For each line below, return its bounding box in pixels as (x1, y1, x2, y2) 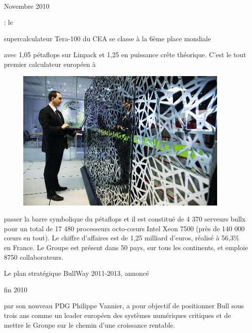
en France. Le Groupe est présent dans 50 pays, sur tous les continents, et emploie (4, 242, 248, 252)
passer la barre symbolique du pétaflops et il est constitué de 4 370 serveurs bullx (4, 214, 246, 224)
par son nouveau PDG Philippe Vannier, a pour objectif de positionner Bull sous (4, 301, 244, 311)
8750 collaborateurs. (4, 252, 63, 262)
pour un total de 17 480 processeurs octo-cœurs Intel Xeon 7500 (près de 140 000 (4, 223, 245, 233)
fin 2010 (4, 284, 28, 294)
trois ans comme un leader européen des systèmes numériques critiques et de (4, 310, 231, 320)
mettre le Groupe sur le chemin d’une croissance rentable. (4, 319, 175, 330)
